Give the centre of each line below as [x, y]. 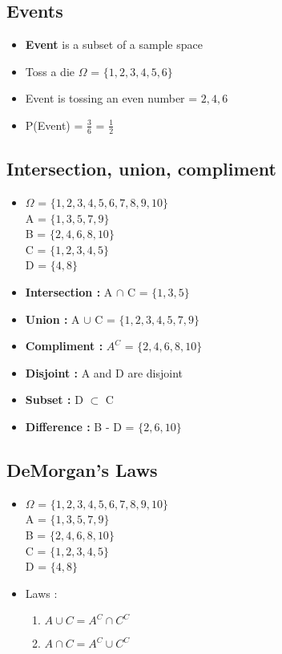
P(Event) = [54, 125]
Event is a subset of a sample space [114, 44]
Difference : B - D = [80, 426]
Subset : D [54, 400]
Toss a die [50, 71]
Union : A [52, 319]
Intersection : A [69, 291]
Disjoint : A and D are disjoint [104, 372]
